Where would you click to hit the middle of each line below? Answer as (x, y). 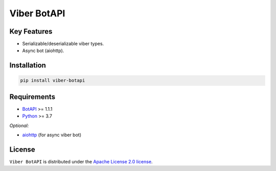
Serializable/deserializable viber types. (63, 44)
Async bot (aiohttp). (43, 51)
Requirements (32, 97)
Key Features (31, 31)
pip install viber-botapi (53, 81)
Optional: (19, 126)
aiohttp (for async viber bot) (52, 135)
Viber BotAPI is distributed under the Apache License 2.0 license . (81, 162)
